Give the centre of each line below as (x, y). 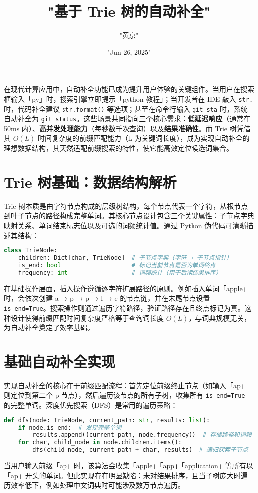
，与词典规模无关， (220, 317)
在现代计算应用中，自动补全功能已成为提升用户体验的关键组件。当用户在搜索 (129, 89)
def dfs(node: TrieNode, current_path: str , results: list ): (107, 420)
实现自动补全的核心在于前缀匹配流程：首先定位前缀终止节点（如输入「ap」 (126, 385)
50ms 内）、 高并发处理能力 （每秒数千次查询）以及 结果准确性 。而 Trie (116, 128)
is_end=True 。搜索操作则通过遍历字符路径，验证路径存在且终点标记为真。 (124, 307)
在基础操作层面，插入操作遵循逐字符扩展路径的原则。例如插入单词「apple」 (127, 288)
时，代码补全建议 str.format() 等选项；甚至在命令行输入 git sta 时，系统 (126, 109)
